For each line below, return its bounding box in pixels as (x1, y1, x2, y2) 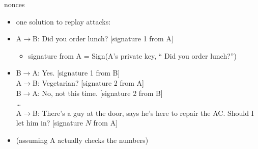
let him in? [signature (16, 117, 83, 128)
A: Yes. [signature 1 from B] (32, 67, 120, 78)
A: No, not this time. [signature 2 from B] (32, 87, 163, 98)
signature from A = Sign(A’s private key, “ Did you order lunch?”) (28, 50, 237, 61)
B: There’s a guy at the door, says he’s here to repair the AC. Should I (33, 107, 254, 118)
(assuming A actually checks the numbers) (16, 134, 149, 145)
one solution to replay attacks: (16, 16, 111, 27)
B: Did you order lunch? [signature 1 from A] (33, 33, 174, 44)
